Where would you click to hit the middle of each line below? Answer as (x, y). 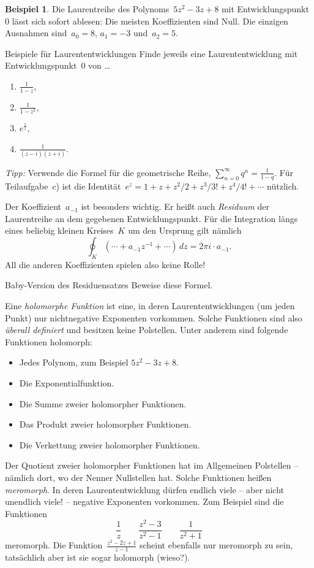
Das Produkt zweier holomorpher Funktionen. (105, 424)
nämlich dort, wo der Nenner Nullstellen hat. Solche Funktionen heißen (138, 477)
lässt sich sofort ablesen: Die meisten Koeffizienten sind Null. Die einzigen (150, 21)
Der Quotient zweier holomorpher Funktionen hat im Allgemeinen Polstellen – (152, 465)
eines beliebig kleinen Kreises (59, 230)
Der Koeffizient (33, 206)
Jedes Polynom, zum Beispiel (74, 362)
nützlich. (283, 186)
